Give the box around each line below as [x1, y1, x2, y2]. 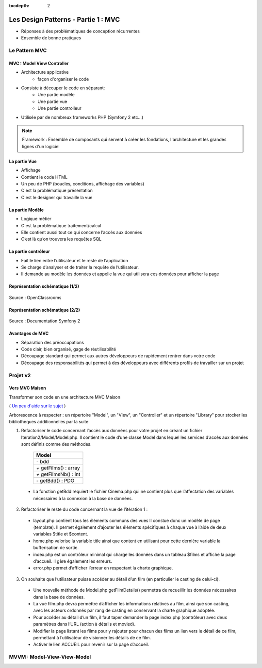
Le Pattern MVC [9, 47, 47, 54]
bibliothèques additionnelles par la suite [9, 418, 89, 424]
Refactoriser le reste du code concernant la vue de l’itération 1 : [21, 506, 148, 512]
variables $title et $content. [33, 531, 88, 537]
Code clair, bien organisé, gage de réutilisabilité [21, 346, 116, 352]
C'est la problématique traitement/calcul [21, 222, 101, 228]
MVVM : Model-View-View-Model [9, 653, 91, 660]
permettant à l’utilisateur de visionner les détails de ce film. [33, 635, 151, 640]
